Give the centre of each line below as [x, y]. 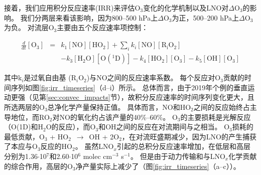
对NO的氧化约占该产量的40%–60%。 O [115, 117]
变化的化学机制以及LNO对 [186, 8]
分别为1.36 [21, 156]
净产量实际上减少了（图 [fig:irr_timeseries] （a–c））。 [158, 166]
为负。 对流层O [29, 27]
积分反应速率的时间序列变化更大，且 [194, 97]
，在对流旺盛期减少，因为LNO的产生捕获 [189, 136]
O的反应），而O [71, 127]
